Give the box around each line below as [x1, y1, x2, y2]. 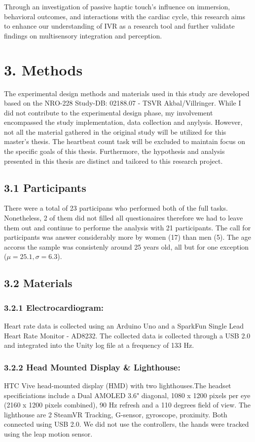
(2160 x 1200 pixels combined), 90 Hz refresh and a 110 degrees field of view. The [4, 400, 251, 410]
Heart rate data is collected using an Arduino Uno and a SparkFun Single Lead [4, 321, 244, 331]
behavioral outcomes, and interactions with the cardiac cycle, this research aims [4, 11, 245, 21]
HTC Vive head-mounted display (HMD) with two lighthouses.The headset [4, 380, 231, 391]
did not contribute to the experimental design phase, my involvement [4, 107, 213, 117]
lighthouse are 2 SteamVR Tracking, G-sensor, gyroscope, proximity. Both [4, 409, 227, 419]
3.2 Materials [4, 275, 73, 291]
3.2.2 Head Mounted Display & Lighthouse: [4, 361, 181, 373]
